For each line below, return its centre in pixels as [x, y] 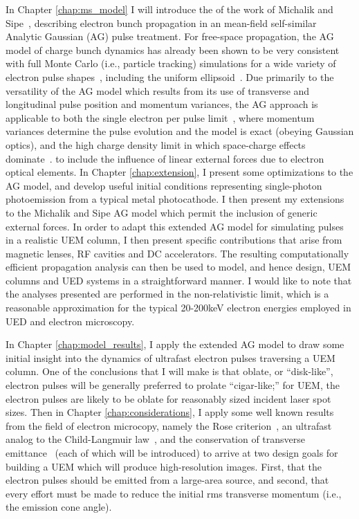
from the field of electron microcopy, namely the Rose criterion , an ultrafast [169, 425]
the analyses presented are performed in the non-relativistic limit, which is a [167, 294]
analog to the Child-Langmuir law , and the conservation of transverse [156, 439]
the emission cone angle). [59, 507]
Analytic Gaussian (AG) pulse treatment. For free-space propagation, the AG [170, 36]
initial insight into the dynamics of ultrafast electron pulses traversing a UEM [171, 357]
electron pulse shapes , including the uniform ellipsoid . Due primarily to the [170, 76]
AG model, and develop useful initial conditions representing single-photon [164, 185]
